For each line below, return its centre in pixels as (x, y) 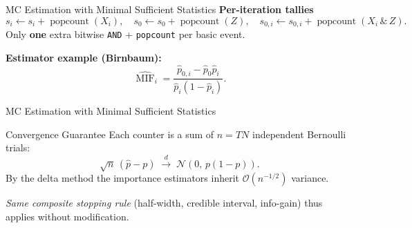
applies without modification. (67, 216)
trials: (18, 148)
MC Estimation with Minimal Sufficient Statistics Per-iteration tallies (160, 9)
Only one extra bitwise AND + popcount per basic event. (125, 34)
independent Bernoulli (299, 134)
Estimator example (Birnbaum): (84, 57)
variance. (310, 178)
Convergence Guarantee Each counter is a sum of (110, 134)
